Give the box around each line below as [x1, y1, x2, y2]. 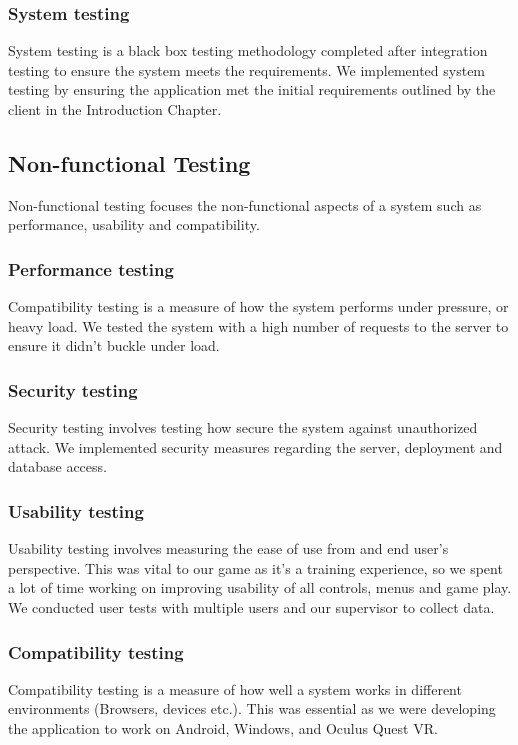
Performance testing [8, 256, 174, 281]
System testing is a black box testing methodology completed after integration [8, 40, 488, 61]
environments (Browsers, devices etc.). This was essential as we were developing [8, 698, 496, 719]
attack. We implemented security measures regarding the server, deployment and [8, 436, 503, 457]
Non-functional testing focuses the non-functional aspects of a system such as [8, 194, 482, 215]
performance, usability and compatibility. [8, 214, 260, 235]
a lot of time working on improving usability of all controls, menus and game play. [8, 577, 512, 598]
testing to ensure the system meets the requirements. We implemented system [8, 59, 486, 80]
